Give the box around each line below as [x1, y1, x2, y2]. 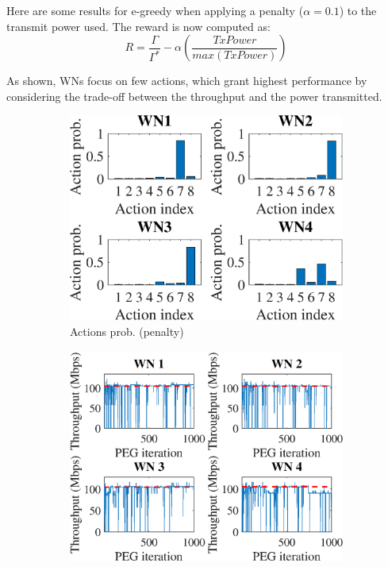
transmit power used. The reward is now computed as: [6, 17, 271, 34]
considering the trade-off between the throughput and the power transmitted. [6, 87, 382, 104]
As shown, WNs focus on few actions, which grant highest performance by [6, 72, 367, 89]
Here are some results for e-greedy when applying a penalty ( [6, 2, 304, 18]
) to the [339, 2, 377, 18]
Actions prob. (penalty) [70, 322, 184, 339]
